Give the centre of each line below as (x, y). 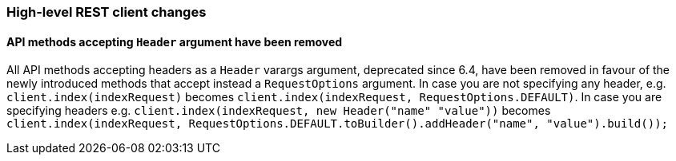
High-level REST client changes (107, 12)
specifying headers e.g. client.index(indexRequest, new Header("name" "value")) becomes (279, 111)
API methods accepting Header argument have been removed (175, 41)
